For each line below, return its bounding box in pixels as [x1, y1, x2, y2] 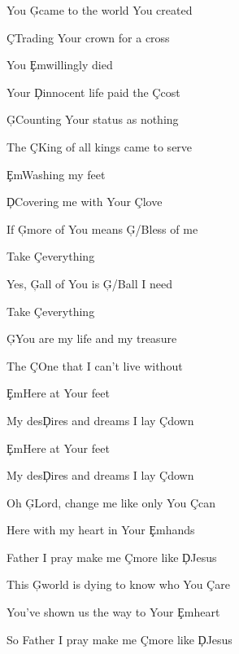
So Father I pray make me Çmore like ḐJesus [7, 630, 232, 647]
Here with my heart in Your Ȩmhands [7, 521, 195, 538]
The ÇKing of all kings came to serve [7, 138, 193, 155]
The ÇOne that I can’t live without [7, 357, 183, 374]
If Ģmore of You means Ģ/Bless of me [7, 220, 198, 237]
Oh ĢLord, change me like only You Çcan [7, 494, 215, 511]
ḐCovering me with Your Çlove [7, 193, 163, 210]
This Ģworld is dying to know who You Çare [7, 576, 230, 593]
